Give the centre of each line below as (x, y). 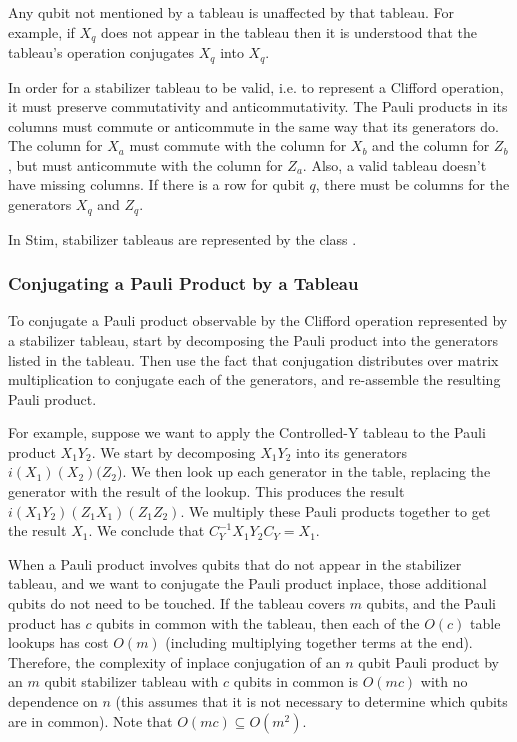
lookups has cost (58, 642)
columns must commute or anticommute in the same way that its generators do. (253, 125)
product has (44, 622)
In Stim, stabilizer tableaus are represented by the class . (182, 238)
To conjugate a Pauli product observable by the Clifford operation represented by (258, 320)
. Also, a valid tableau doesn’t (394, 164)
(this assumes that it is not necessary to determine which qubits (311, 701)
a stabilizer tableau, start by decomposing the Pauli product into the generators (253, 339)
